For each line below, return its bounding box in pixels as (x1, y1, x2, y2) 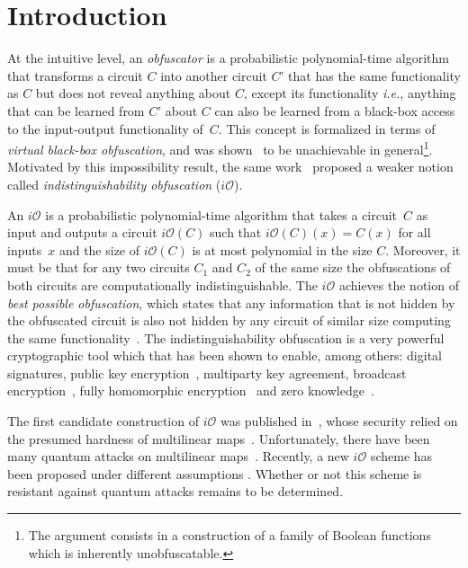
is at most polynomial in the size (192, 240, 373, 259)
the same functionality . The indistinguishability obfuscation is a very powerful (7, 328, 445, 347)
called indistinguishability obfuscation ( (7, 174, 221, 193)
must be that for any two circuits (7, 258, 190, 277)
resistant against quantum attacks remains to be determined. (7, 482, 344, 501)
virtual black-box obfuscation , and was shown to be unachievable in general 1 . (7, 138, 433, 158)
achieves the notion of (338, 275, 459, 294)
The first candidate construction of (7, 412, 199, 430)
